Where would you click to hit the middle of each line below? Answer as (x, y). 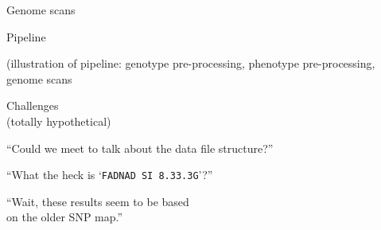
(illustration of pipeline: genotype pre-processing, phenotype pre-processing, (191, 63)
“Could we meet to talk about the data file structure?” (140, 148)
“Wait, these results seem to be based (98, 201)
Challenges (33, 105)
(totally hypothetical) (59, 121)
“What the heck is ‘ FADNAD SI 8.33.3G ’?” (110, 175)
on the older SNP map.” (65, 217)
